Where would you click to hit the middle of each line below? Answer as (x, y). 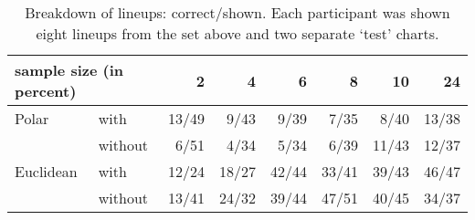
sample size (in (69, 70)
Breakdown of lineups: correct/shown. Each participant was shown (237, 12)
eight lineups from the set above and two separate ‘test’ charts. (237, 33)
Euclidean (46, 171)
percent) (46, 91)
